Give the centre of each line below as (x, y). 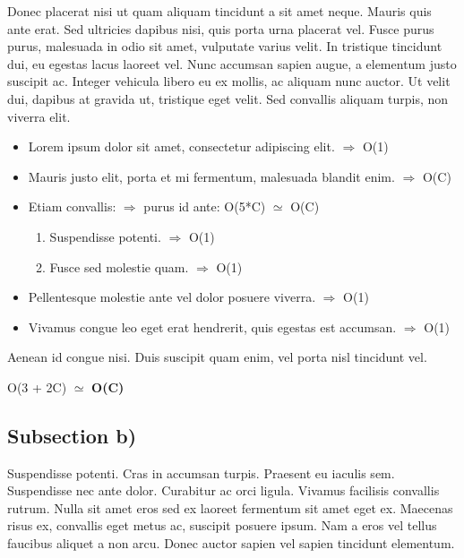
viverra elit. (39, 116)
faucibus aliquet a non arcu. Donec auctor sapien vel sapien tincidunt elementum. (231, 543)
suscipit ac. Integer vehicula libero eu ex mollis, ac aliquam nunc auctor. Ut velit (229, 81)
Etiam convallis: (72, 206)
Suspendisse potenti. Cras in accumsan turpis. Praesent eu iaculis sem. (201, 472)
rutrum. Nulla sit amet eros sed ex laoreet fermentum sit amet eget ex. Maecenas (230, 507)
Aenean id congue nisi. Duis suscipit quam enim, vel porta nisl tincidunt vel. (217, 357)
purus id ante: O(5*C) (205, 206)
